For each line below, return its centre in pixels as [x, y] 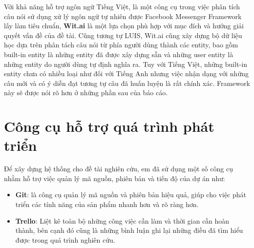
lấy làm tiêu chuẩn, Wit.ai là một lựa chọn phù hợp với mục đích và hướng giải [124, 26]
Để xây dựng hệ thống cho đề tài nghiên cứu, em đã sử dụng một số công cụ [118, 169]
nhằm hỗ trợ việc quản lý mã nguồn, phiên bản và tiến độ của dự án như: [115, 178]
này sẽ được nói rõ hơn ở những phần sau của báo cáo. [86, 93]
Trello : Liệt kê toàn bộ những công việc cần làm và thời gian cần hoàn [122, 220]
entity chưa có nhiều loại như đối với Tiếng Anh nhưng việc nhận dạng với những [126, 73]
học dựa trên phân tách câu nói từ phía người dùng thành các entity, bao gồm [121, 45]
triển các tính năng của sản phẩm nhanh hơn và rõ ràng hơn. [107, 204]
